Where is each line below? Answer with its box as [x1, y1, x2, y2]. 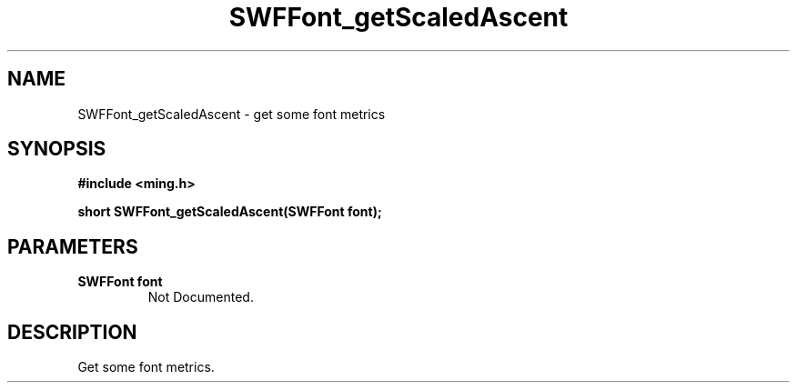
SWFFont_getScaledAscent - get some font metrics [77, 105, 386, 122]
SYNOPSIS [7, 137, 106, 161]
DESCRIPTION [7, 320, 137, 344]
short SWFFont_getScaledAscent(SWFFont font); [77, 204, 382, 220]
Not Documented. [147, 289, 254, 305]
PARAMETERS [7, 235, 138, 258]
